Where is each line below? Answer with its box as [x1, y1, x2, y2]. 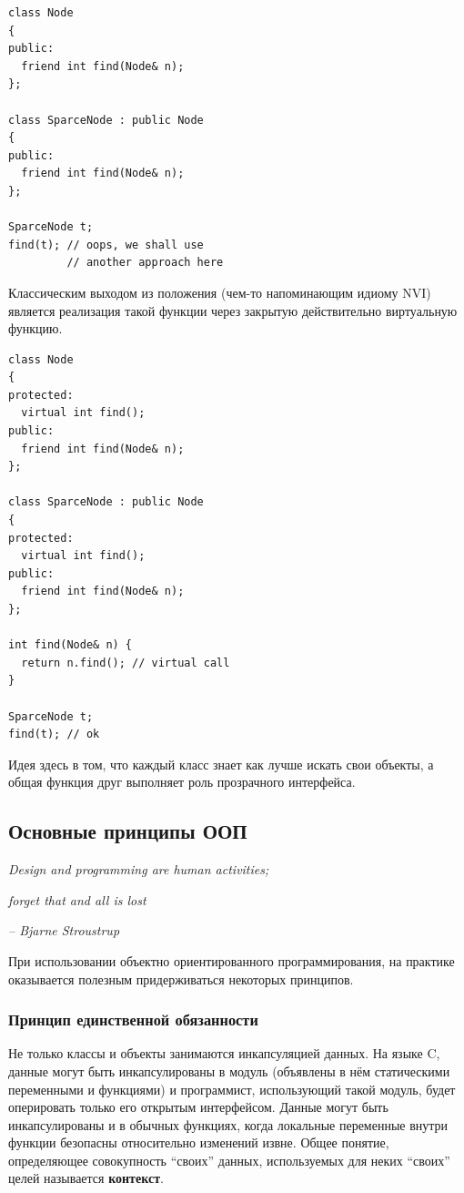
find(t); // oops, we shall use [8, 238, 204, 251]
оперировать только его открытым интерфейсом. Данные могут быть [8, 1097, 388, 1117]
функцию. [8, 319, 63, 338]
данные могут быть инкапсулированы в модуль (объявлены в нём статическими [8, 1061, 450, 1080]
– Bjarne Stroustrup [8, 921, 120, 940]
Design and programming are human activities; [8, 860, 269, 879]
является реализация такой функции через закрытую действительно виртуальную [8, 301, 458, 320]
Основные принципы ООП [8, 817, 247, 845]
